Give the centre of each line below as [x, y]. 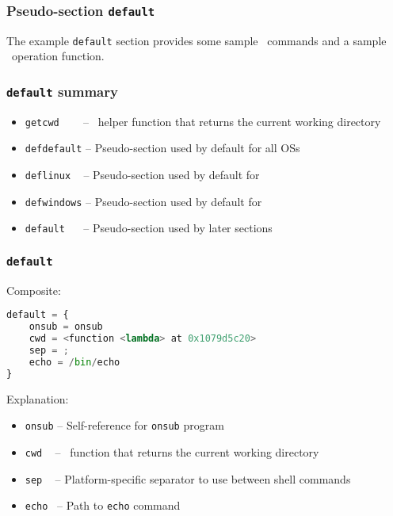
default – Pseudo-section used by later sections [149, 228]
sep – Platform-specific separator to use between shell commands [188, 478]
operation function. [58, 56]
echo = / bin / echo [74, 362]
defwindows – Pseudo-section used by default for [143, 201]
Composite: [34, 290]
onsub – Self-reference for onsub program [124, 425]
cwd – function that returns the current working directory [172, 451]
